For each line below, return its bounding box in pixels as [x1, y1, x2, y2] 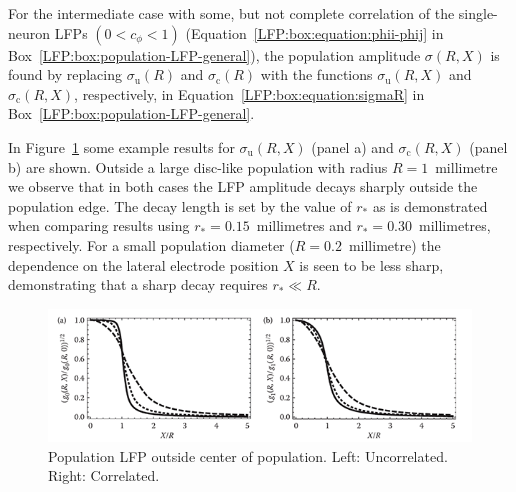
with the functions [260, 64, 373, 85]
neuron [8, 22, 51, 43]
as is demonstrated [372, 195, 488, 216]
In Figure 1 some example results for [8, 136, 235, 157]
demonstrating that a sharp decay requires [8, 274, 268, 295]
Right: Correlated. [48, 465, 160, 486]
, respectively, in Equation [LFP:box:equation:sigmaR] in [74, 83, 425, 104]
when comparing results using [8, 215, 190, 236]
